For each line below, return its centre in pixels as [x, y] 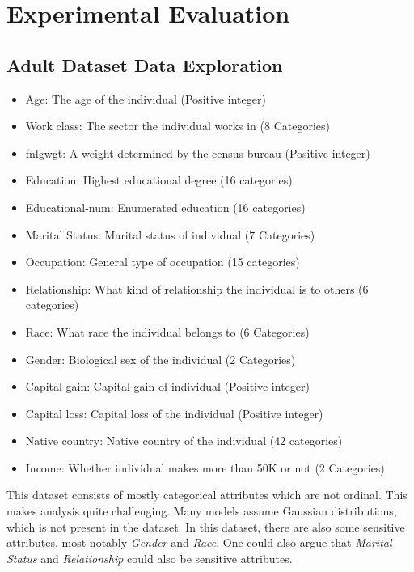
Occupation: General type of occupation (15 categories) [163, 262]
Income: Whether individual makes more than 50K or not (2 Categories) [205, 467]
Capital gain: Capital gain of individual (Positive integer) [167, 386]
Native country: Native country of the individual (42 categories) [184, 441]
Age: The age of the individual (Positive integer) [146, 98]
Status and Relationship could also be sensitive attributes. [150, 558]
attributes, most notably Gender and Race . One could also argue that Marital [199, 542]
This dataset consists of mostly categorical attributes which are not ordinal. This [207, 495]
